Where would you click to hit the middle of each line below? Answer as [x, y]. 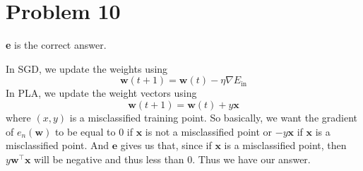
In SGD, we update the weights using [87, 68]
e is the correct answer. [56, 45]
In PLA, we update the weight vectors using [101, 93]
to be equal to [85, 131]
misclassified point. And [58, 145]
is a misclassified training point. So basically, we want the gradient [213, 117]
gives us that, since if [166, 145]
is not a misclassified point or [209, 131]
